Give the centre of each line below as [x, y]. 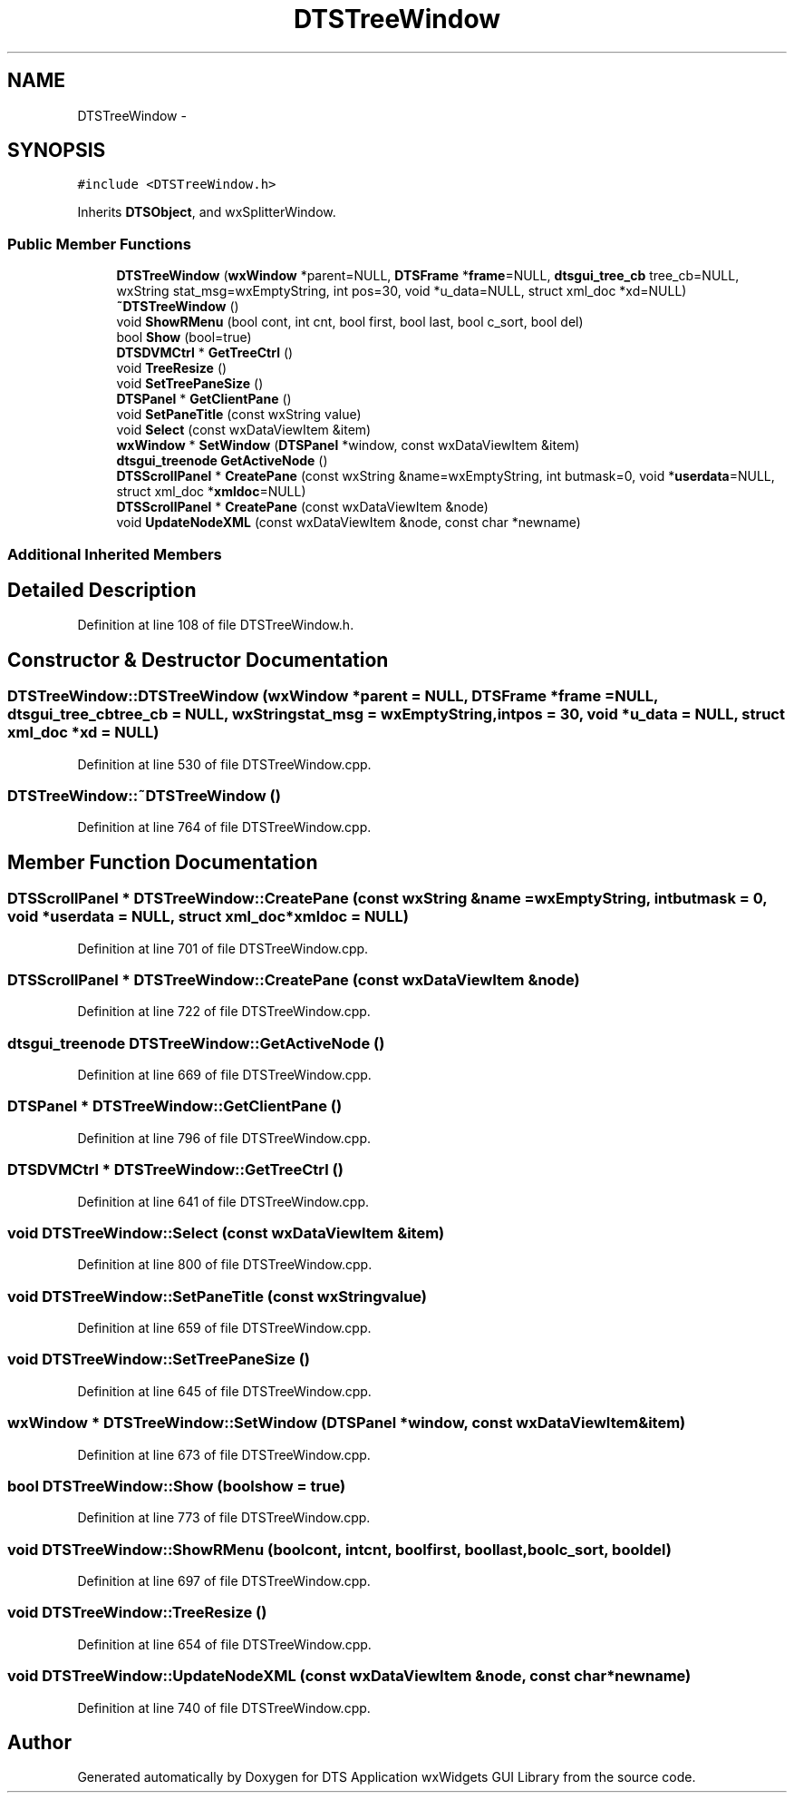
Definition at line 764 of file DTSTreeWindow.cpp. [224, 827]
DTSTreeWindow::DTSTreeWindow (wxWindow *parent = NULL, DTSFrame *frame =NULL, [333, 696]
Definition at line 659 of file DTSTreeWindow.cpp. [224, 1328]
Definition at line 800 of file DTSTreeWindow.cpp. [225, 1265]
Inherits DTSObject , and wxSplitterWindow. [207, 212]
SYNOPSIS [57, 151]
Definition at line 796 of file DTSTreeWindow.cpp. [224, 1138]
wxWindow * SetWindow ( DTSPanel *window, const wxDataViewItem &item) [348, 445]
